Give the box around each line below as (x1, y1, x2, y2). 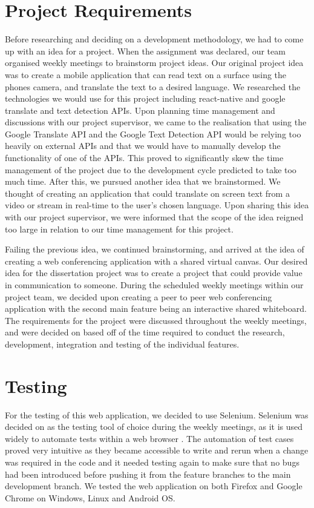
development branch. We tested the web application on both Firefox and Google (5, 480, 303, 492)
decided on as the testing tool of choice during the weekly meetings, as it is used (5, 420, 303, 433)
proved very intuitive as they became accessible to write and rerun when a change (5, 444, 309, 457)
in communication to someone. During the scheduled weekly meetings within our (5, 279, 304, 291)
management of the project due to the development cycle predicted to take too (5, 163, 296, 176)
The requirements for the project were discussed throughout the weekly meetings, (5, 314, 307, 326)
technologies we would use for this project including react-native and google (5, 92, 286, 105)
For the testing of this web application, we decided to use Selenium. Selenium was (5, 408, 309, 421)
